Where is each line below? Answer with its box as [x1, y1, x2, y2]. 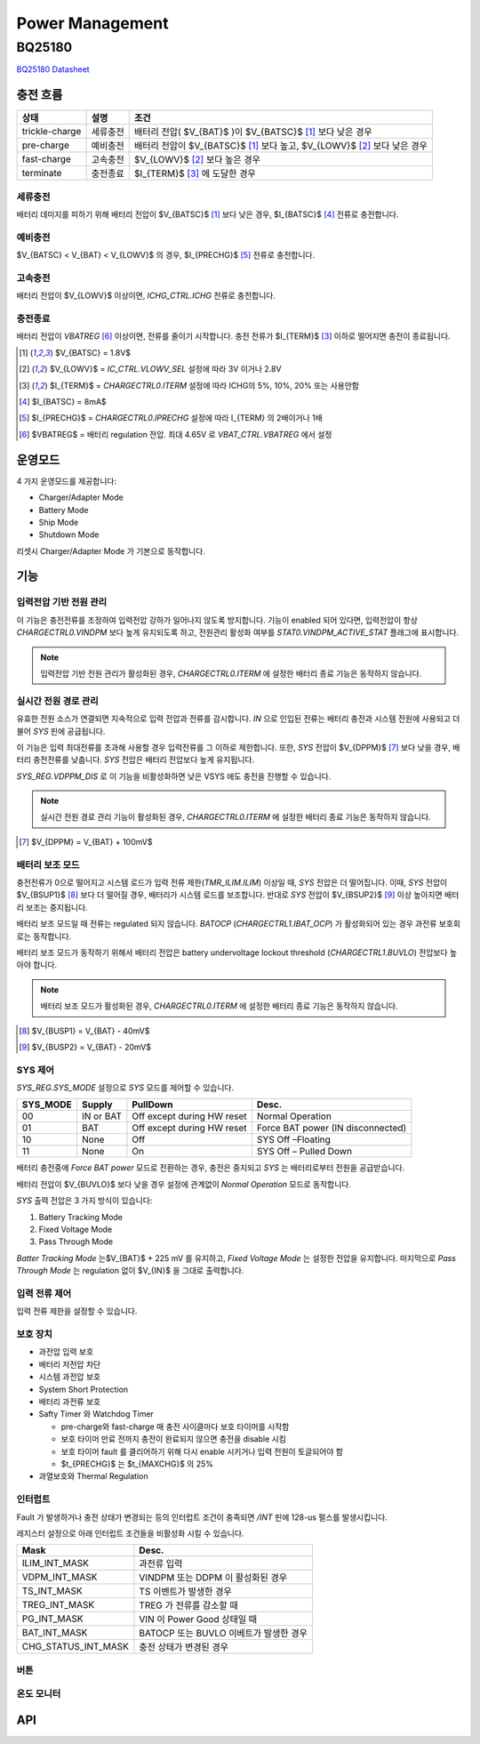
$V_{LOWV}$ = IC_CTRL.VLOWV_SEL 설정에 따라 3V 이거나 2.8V [49, 364, 282, 374]
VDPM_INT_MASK [21, 1571, 98, 1583]
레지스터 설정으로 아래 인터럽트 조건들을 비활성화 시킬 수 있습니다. [16, 1528, 244, 1539]
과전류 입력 [139, 1557, 183, 1570]
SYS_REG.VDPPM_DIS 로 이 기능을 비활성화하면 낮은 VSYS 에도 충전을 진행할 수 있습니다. [16, 770, 332, 782]
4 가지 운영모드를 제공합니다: [16, 476, 117, 486]
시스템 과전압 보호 [38, 1371, 101, 1382]
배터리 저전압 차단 [38, 1359, 101, 1370]
